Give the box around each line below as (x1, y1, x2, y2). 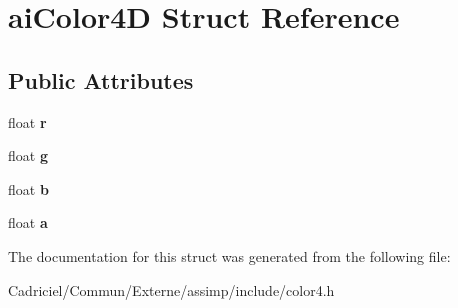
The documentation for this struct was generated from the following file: (8, 245, 451, 266)
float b (8, 178, 49, 199)
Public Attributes (8, 64, 194, 95)
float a (8, 212, 48, 233)
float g (8, 145, 48, 166)
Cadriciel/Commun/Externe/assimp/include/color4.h (8, 279, 335, 300)
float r (8, 111, 47, 132)
